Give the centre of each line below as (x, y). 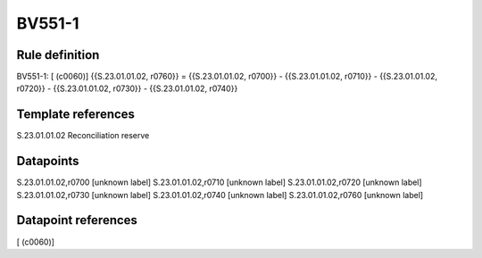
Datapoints (48, 161)
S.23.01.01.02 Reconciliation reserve (83, 136)
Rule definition (58, 55)
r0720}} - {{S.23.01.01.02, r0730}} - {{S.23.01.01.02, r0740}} (127, 88)
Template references (76, 115)
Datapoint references (77, 220)
